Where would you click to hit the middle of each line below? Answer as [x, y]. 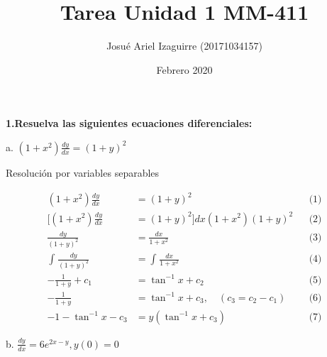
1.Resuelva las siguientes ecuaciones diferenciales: [129, 123]
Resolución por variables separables [83, 172]
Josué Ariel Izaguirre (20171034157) [184, 46]
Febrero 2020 [184, 69]
